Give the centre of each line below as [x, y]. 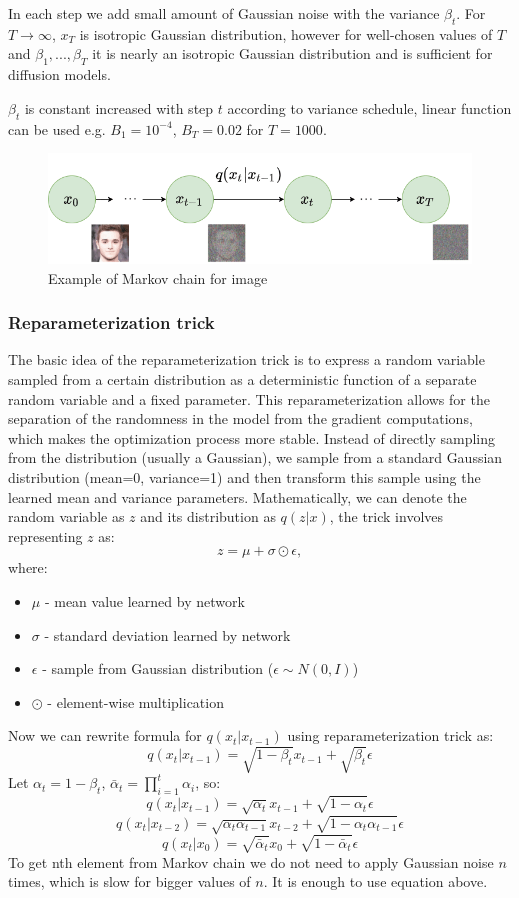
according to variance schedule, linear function [369, 107]
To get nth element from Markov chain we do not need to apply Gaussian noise [251, 861]
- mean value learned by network [144, 600]
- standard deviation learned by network [167, 634]
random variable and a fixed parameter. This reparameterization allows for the [249, 398]
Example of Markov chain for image [158, 277]
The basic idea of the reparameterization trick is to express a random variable [246, 359]
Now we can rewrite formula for [105, 735]
